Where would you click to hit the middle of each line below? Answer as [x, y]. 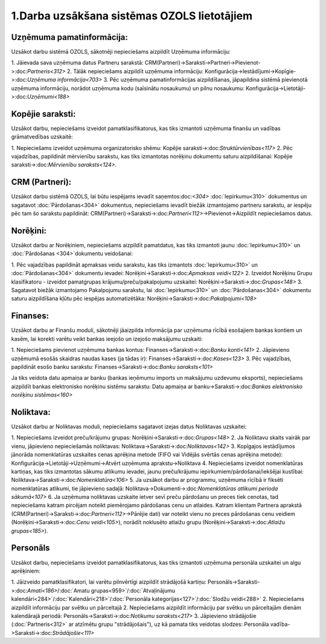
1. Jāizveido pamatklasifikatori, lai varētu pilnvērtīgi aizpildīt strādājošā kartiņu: [109, 582]
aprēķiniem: [26, 571]
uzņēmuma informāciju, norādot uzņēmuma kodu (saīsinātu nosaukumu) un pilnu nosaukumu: [128, 88]
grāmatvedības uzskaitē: [42, 137]
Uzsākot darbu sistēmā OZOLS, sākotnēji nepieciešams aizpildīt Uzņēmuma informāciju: [121, 52]
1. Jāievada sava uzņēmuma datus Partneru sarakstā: [77, 63]
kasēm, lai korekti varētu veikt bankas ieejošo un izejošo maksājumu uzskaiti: [107, 339]
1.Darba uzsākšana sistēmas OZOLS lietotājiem [132, 16]
